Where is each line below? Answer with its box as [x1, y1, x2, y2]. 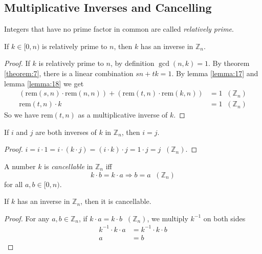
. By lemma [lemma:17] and [171, 67, 258, 78]
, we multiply [147, 213, 188, 223]
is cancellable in [44, 161, 93, 172]
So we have [4, 109, 39, 120]
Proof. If [4, 58, 30, 68]
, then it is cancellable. [80, 196, 151, 206]
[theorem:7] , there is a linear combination [4, 67, 134, 78]
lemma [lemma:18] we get [4, 78, 84, 88]
